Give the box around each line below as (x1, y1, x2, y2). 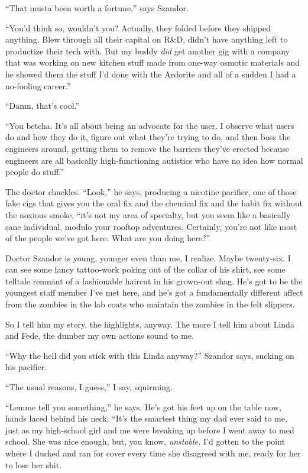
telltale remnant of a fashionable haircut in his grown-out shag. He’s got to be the (5, 274, 303, 287)
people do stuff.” (5, 166, 64, 178)
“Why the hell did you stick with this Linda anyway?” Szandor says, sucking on (5, 349, 294, 361)
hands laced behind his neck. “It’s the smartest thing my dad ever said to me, (5, 412, 287, 425)
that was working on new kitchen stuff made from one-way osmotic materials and (5, 56, 300, 69)
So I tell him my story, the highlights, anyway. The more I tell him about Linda (5, 318, 294, 330)
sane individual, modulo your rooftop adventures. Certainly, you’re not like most (5, 220, 297, 232)
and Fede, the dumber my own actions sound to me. (5, 329, 194, 342)
